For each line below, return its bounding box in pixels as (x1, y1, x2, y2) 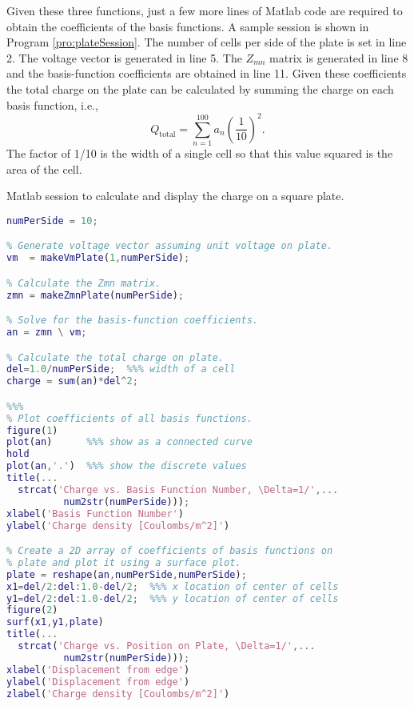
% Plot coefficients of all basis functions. (6, 412, 253, 424)
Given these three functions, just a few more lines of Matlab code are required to (6, 2, 403, 18)
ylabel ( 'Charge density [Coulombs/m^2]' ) (6, 519, 230, 532)
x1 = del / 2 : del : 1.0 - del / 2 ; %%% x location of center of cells (6, 580, 339, 592)
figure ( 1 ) (6, 424, 58, 436)
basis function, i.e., (6, 96, 98, 113)
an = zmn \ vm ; (6, 326, 87, 338)
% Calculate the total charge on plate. (6, 351, 225, 363)
